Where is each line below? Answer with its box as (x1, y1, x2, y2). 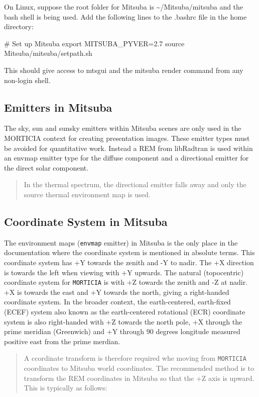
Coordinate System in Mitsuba (4, 213, 168, 229)
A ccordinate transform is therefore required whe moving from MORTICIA (24, 353, 246, 363)
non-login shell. (4, 74, 51, 85)
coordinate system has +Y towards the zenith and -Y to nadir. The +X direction (4, 257, 254, 267)
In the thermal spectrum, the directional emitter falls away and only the (24, 179, 246, 190)
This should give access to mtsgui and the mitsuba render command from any (4, 64, 243, 75)
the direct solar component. (4, 162, 89, 173)
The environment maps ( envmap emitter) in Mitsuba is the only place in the (4, 237, 238, 248)
